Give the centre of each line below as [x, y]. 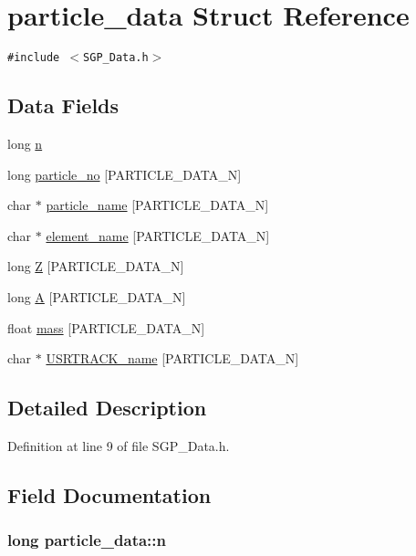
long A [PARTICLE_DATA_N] [97, 296]
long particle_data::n [87, 540]
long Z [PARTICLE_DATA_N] [96, 266]
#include [34, 58]
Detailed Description [107, 408]
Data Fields [63, 105]
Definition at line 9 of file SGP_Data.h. [119, 445]
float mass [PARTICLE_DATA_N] [106, 327]
